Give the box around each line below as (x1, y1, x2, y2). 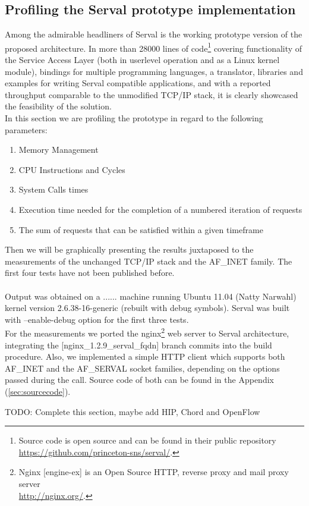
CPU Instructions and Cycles (18, 163, 125, 175)
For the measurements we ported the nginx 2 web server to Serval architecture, (5, 325, 289, 339)
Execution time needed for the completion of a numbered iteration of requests (18, 203, 302, 215)
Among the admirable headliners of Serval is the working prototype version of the (5, 28, 302, 40)
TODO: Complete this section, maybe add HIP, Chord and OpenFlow (5, 405, 260, 417)
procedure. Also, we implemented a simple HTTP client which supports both (5, 350, 285, 363)
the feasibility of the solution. (5, 100, 112, 112)
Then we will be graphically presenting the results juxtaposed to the (5, 243, 254, 256)
